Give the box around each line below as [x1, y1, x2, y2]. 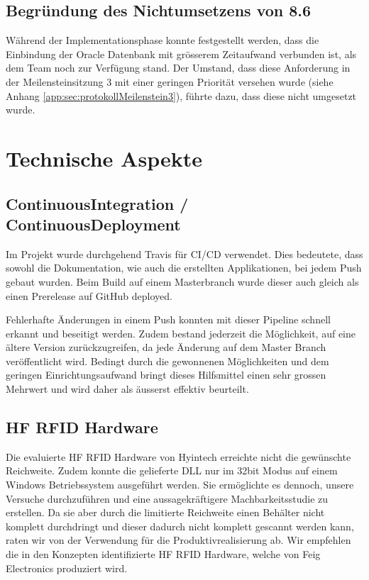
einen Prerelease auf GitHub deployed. [6, 288, 172, 303]
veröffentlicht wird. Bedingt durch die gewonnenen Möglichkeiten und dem [6, 353, 329, 368]
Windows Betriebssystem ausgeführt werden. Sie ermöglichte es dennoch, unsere [6, 477, 354, 492]
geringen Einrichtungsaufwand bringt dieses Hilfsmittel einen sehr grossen [6, 367, 326, 382]
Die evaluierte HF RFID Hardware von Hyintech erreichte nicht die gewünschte [6, 449, 351, 464]
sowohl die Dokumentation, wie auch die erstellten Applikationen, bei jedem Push [6, 260, 362, 275]
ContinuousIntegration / [6, 192, 189, 214]
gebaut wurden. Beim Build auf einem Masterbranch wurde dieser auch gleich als [6, 274, 359, 289]
